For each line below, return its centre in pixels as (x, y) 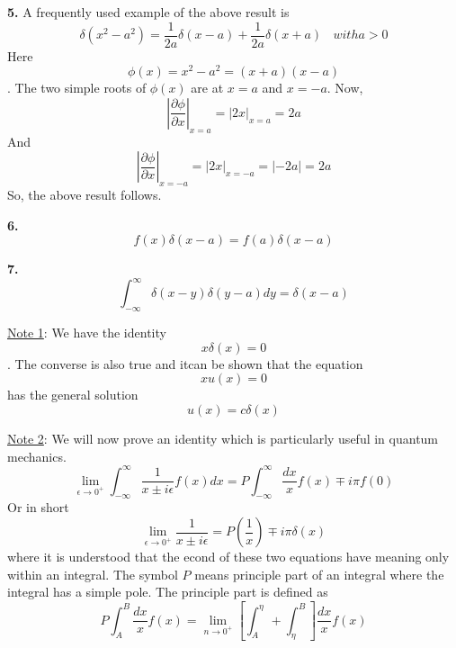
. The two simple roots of (77, 88)
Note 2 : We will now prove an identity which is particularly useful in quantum (223, 438)
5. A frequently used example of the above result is (148, 12)
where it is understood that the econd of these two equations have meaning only (228, 557)
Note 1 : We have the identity (87, 333)
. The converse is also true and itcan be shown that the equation (185, 363)
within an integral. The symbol (93, 574)
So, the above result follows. (85, 195)
